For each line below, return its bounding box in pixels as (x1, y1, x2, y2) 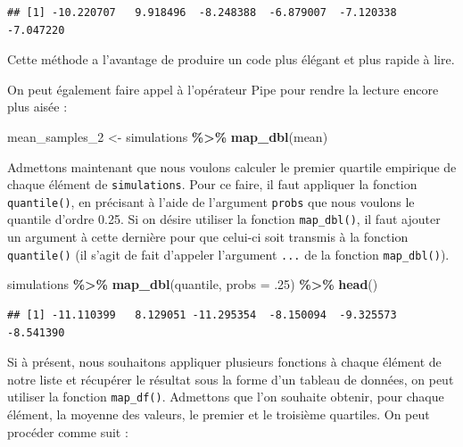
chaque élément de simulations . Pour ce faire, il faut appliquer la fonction (7, 175, 418, 194)
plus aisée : (7, 97, 68, 116)
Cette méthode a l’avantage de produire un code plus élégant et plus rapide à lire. (7, 50, 455, 69)
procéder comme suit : (7, 422, 128, 441)
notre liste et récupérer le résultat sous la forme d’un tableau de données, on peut (7, 369, 454, 388)
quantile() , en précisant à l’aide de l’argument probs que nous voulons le (7, 192, 415, 211)
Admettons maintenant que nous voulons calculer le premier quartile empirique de (7, 157, 457, 176)
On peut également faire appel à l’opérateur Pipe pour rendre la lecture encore (7, 79, 439, 98)
